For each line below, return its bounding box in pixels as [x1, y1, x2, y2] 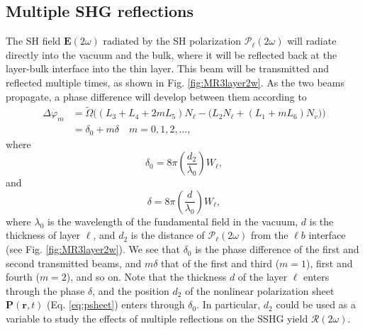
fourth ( [6, 269, 40, 284]
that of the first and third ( [161, 255, 280, 270]
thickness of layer [6, 228, 81, 242]
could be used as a [276, 297, 356, 312]
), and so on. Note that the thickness [66, 269, 227, 284]
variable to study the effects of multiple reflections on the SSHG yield [6, 311, 308, 326]
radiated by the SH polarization [103, 33, 242, 48]
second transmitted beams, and [6, 255, 142, 270]
